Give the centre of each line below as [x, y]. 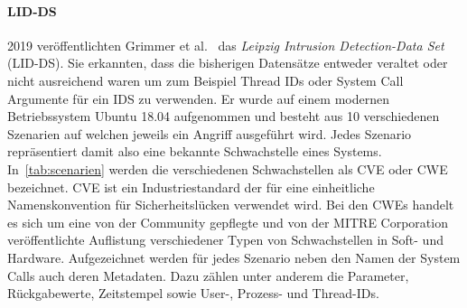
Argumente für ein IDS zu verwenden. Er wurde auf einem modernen [198, 98]
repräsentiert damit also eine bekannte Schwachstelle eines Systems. [195, 151]
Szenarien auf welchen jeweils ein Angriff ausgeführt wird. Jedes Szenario [210, 133]
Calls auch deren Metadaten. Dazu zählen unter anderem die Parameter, [208, 275]
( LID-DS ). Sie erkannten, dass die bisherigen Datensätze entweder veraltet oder [228, 63]
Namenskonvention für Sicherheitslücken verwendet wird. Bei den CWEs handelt [231, 205]
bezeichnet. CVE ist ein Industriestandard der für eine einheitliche [191, 187]
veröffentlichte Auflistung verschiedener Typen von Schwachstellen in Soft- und [225, 240]
